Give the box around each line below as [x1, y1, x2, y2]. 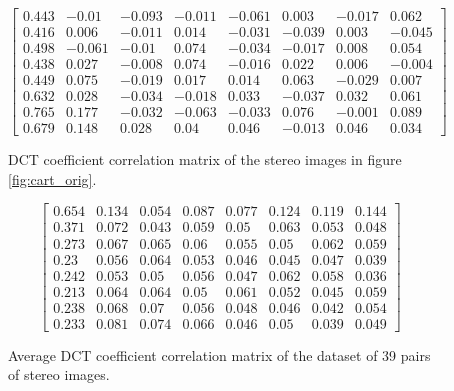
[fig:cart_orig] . [8, 168, 97, 189]
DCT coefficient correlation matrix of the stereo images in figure [8, 149, 402, 170]
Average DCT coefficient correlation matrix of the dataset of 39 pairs [8, 344, 431, 365]
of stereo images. [8, 364, 110, 385]
